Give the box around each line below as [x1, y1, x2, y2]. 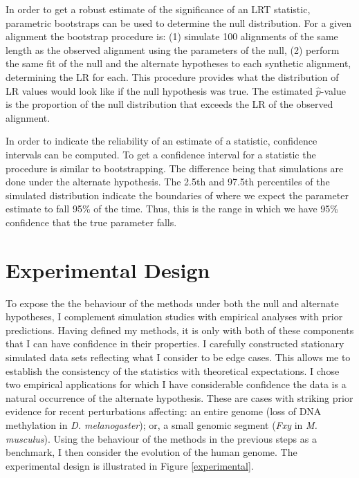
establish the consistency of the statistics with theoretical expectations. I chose [6, 363, 340, 378]
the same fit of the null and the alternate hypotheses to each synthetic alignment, [6, 56, 351, 71]
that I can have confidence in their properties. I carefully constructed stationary [6, 336, 344, 351]
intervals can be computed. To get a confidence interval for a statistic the [6, 147, 316, 161]
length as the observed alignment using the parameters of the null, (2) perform [6, 42, 340, 57]
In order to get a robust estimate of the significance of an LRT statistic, [6, 2, 311, 16]
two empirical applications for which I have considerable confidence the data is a [6, 377, 347, 392]
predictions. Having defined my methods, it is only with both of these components [6, 322, 354, 337]
